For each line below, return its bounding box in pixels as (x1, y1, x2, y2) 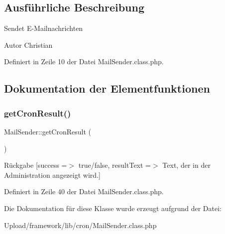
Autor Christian (4, 39, 53, 50)
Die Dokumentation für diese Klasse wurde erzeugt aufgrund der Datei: (4, 203, 222, 213)
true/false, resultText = (78, 160, 151, 170)
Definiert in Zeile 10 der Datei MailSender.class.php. (4, 56, 164, 67)
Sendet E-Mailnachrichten (4, 23, 83, 33)
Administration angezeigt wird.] (4, 169, 101, 180)
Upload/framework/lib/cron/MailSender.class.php (4, 220, 157, 230)
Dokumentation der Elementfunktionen (4, 81, 210, 96)
